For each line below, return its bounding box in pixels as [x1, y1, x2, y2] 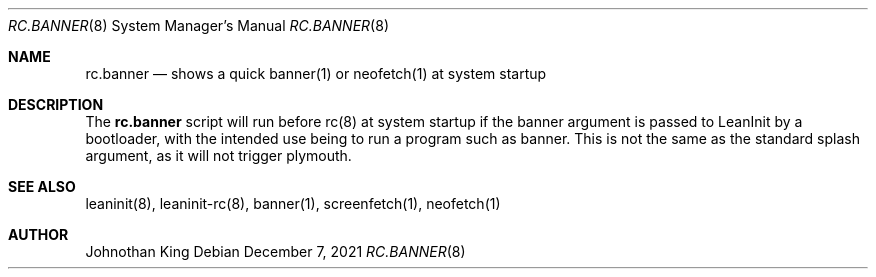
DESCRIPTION [8, 96, 104, 113]
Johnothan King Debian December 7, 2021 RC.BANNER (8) [85, 243, 466, 260]
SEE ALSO [8, 178, 76, 195]
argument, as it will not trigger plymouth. [85, 147, 352, 164]
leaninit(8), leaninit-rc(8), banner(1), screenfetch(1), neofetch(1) [85, 195, 501, 212]
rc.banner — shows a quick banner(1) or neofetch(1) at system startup [85, 65, 547, 82]
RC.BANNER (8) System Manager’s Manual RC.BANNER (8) [8, 17, 389, 34]
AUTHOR [8, 226, 69, 243]
